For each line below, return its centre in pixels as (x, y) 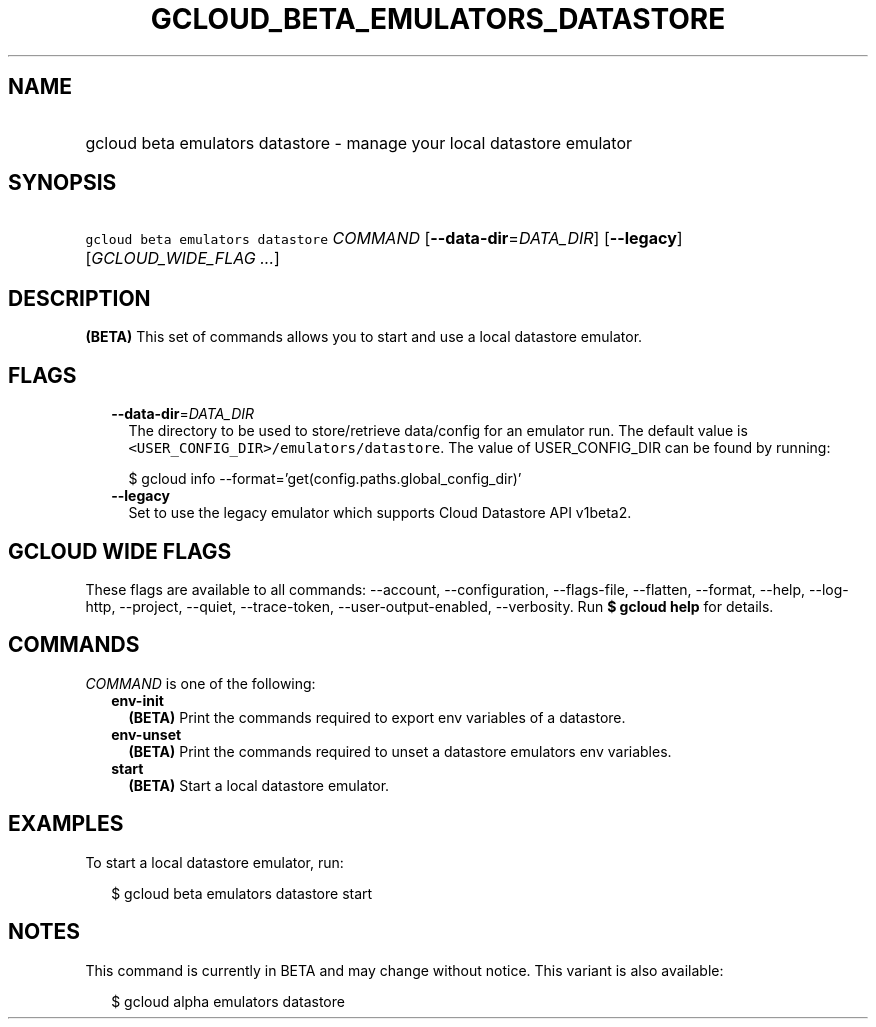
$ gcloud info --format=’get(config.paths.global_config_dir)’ (325, 479)
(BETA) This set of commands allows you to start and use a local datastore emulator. (364, 337)
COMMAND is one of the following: (200, 683)
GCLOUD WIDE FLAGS (120, 551)
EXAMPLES (66, 824)
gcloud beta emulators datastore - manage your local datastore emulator (359, 142)
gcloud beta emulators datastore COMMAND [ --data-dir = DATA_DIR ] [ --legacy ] (384, 238)
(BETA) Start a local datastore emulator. (259, 785)
